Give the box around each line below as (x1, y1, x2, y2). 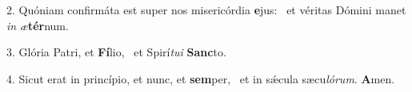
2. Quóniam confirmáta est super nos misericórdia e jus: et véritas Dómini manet (6, 2, 406, 17)
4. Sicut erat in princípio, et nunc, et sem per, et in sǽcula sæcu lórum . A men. (6, 70, 395, 86)
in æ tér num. (6, 17, 69, 33)
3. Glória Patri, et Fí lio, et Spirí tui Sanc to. (6, 44, 226, 60)
